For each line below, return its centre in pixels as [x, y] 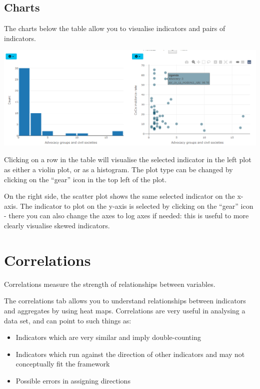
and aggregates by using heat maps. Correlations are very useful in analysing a [125, 310]
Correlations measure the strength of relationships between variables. [110, 284]
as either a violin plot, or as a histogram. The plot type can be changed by [118, 169]
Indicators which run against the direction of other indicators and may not [130, 354]
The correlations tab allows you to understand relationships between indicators [125, 301]
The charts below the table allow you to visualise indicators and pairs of [115, 28]
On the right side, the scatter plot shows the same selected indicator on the [119, 196]
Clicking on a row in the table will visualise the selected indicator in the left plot [128, 159]
